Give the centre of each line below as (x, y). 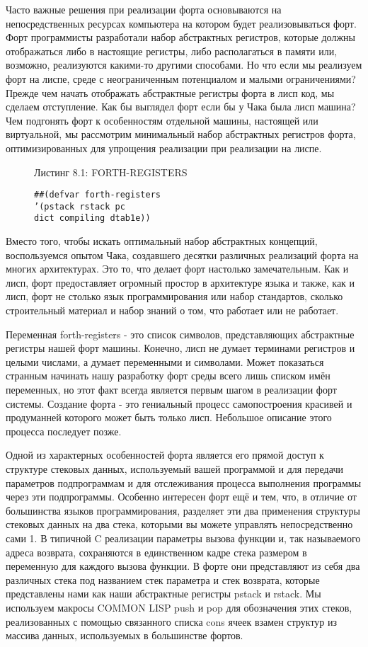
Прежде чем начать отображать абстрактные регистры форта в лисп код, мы (170, 92)
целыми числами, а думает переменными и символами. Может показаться (165, 361)
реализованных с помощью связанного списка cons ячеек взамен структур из (172, 621)
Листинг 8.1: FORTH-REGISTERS (111, 172)
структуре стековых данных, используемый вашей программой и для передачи (174, 469)
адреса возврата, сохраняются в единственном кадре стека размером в (156, 552)
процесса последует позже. (64, 431)
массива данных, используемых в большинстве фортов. (125, 635)
